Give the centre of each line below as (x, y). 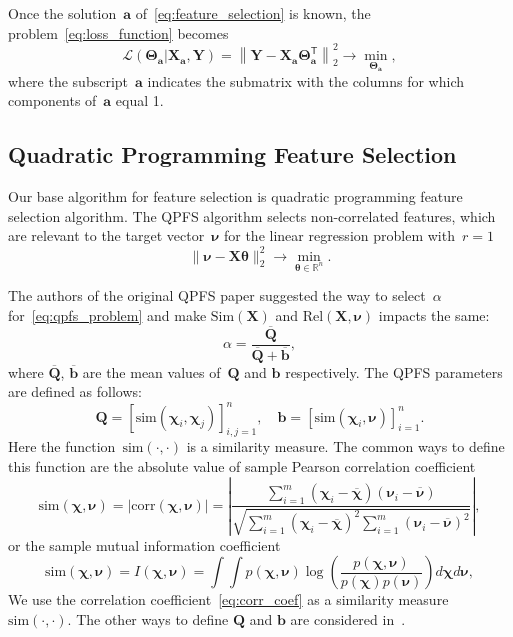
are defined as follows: (75, 391)
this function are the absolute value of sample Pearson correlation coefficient (242, 465)
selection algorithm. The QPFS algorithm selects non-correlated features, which (252, 215)
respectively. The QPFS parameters (394, 371)
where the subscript (68, 80)
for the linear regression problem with (339, 235)
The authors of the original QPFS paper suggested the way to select (217, 295)
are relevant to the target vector (106, 235)
